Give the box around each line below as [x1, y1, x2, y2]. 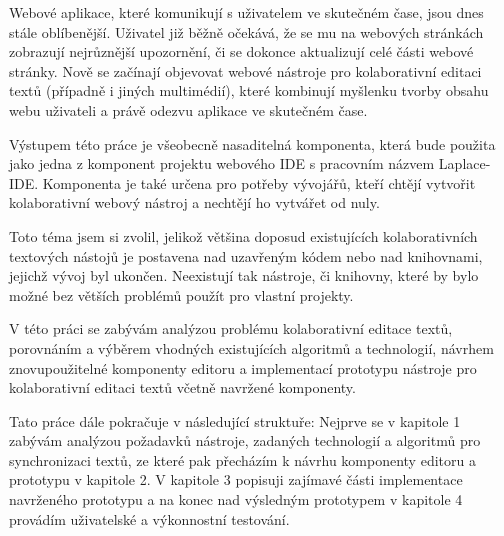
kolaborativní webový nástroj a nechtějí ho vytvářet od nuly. [9, 192, 380, 213]
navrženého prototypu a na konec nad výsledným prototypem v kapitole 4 [9, 489, 463, 510]
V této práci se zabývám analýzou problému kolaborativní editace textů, [9, 318, 453, 339]
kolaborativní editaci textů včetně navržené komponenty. [9, 377, 356, 398]
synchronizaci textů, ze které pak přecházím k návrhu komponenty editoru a [9, 449, 476, 470]
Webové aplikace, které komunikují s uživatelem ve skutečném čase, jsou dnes [9, 2, 484, 22]
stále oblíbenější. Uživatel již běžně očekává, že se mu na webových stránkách [9, 21, 484, 42]
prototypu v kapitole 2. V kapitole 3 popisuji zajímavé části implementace [9, 469, 463, 490]
